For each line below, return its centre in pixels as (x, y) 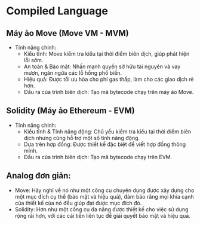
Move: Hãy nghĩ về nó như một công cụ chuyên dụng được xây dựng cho (104, 190)
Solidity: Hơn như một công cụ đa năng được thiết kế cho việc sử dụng (101, 209)
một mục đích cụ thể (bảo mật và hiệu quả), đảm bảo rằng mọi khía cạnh (104, 196)
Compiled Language (57, 11)
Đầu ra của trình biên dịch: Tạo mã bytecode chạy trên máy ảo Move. (109, 92)
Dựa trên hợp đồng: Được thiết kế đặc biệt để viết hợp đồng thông (105, 144)
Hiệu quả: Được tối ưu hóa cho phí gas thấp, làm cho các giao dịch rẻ (109, 79)
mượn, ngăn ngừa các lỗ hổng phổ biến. (73, 73)
